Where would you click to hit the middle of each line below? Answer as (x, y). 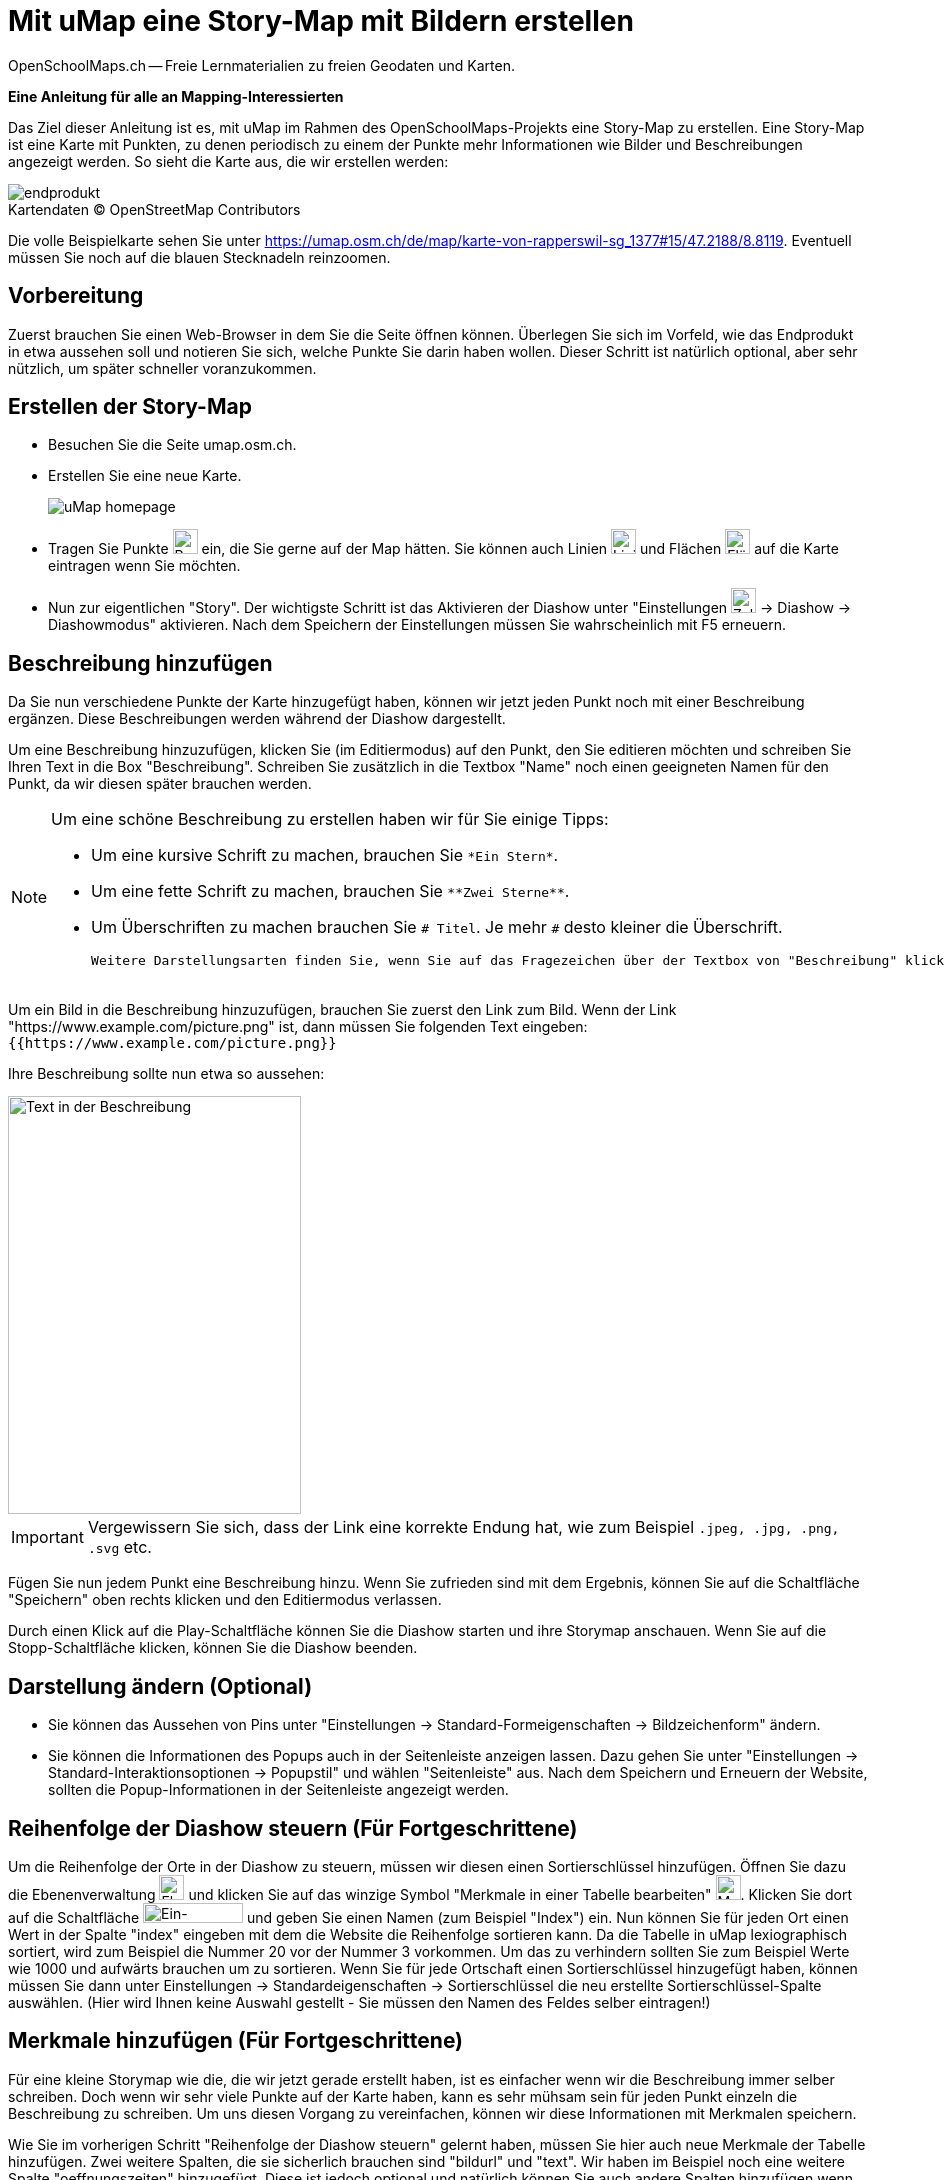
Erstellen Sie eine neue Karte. (145, 476)
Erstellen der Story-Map (130, 407)
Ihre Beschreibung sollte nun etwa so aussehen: (166, 1074)
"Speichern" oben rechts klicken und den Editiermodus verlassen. (225, 1600)
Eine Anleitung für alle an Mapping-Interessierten (176, 96)
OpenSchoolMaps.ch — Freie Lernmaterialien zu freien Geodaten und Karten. (262, 65)
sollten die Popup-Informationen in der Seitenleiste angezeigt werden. (278, 1790)
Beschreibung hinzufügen (140, 663)
